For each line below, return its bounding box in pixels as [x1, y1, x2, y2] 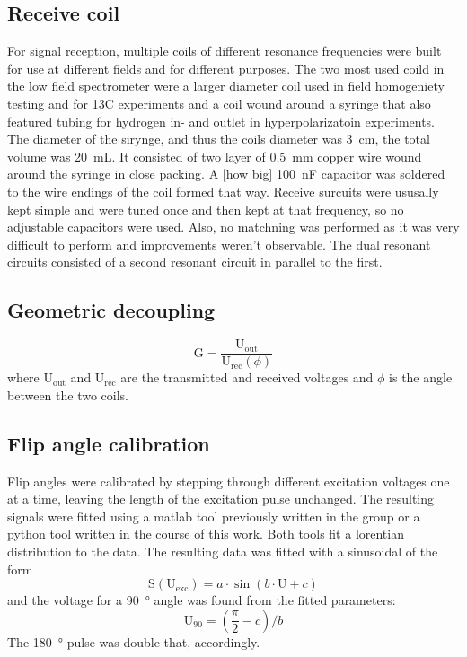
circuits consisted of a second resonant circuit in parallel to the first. [7, 252, 383, 271]
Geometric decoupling [7, 296, 216, 324]
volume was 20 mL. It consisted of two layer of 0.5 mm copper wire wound [7, 146, 422, 165]
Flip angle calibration [7, 429, 210, 457]
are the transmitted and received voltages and [120, 368, 374, 387]
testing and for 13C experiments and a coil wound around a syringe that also [7, 93, 431, 112]
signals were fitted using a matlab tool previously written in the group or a [7, 506, 420, 525]
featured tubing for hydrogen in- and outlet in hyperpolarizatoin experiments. [7, 111, 436, 130]
